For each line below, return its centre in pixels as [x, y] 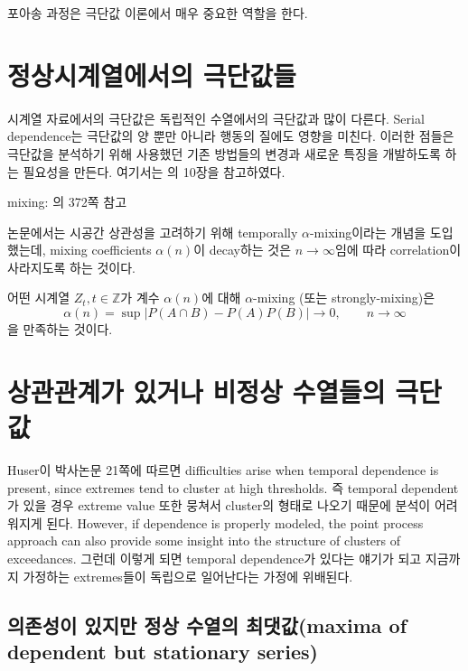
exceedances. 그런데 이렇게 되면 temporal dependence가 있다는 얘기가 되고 [215, 558]
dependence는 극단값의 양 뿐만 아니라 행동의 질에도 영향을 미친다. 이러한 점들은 [231, 136]
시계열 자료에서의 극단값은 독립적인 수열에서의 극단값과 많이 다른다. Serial [216, 118]
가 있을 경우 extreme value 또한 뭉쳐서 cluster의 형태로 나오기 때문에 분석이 [219, 505]
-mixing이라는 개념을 [368, 232]
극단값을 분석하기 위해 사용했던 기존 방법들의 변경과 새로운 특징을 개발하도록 [224, 153]
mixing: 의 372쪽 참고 [67, 202]
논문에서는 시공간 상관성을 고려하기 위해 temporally [153, 232]
